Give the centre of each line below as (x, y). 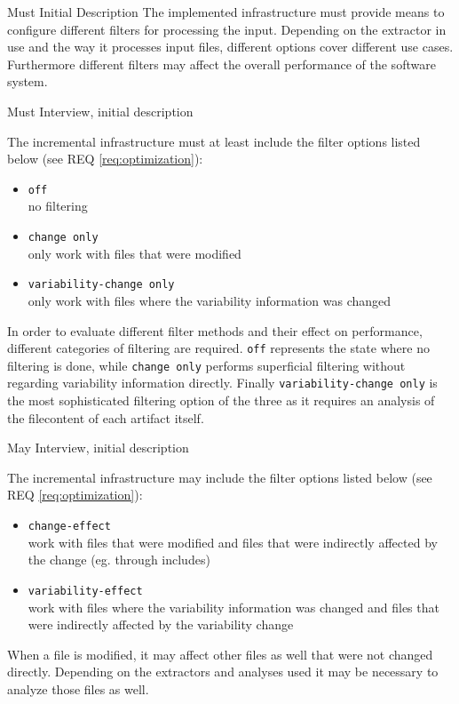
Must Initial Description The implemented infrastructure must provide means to (226, 12)
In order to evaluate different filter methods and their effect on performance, (215, 330)
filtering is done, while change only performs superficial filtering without (206, 365)
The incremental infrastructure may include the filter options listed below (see (220, 477)
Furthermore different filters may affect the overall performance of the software (222, 64)
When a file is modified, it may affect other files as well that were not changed (220, 654)
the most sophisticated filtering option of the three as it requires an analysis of (221, 400)
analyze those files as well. (78, 688)
